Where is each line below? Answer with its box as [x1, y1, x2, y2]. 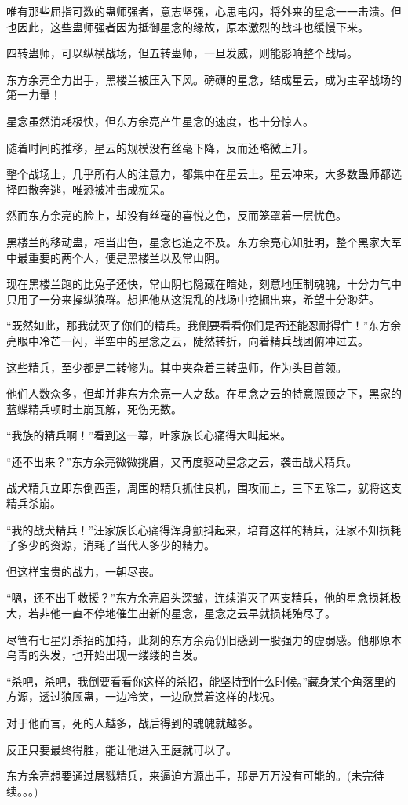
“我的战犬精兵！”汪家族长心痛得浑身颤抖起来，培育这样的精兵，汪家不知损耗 [6, 521, 402, 537]
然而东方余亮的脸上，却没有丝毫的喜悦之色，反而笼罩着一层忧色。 [6, 207, 347, 224]
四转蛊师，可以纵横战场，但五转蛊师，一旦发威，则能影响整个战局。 [6, 45, 358, 61]
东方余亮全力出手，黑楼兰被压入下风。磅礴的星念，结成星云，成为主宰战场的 [6, 71, 402, 87]
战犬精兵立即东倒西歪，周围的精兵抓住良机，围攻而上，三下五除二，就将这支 [6, 479, 402, 496]
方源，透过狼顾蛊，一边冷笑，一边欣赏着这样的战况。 [6, 688, 281, 705]
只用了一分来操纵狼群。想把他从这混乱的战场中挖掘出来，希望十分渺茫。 [6, 290, 380, 307]
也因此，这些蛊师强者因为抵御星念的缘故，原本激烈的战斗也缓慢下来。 [6, 18, 369, 35]
